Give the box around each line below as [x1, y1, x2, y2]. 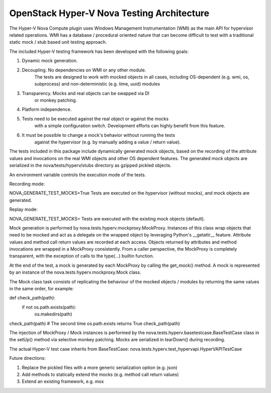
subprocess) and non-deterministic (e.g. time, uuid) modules [34, 81, 160, 87]
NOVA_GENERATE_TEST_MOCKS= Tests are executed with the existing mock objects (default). [9, 215, 205, 221]
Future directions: [9, 355, 46, 361]
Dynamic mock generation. [22, 58, 78, 64]
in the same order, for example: [9, 286, 74, 292]
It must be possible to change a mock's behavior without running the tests [22, 132, 175, 138]
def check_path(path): [9, 295, 55, 301]
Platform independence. [22, 106, 72, 113]
